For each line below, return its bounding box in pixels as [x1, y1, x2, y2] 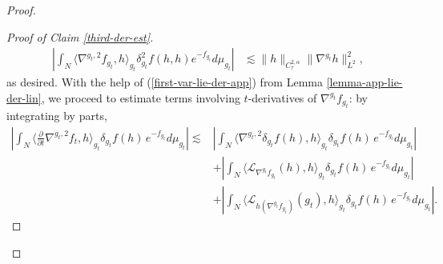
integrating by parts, [6, 107, 107, 124]
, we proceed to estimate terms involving [41, 89, 240, 106]
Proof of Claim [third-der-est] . [6, 28, 154, 45]
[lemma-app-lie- [326, 74, 403, 90]
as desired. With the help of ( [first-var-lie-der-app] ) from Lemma [6, 74, 323, 90]
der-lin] [6, 89, 42, 106]
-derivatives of [248, 89, 317, 106]
